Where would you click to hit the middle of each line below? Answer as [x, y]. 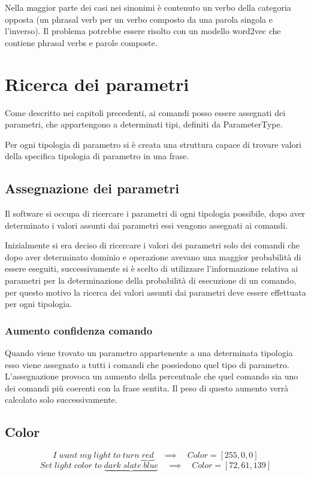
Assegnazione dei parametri [92, 188]
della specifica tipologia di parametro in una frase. [97, 156]
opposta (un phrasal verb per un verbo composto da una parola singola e [139, 19]
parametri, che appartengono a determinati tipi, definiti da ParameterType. [144, 124]
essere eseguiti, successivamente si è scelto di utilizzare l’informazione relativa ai [152, 268]
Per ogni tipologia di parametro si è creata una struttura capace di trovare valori [153, 144]
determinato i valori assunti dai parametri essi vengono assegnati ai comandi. [146, 225]
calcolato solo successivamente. [61, 399]
